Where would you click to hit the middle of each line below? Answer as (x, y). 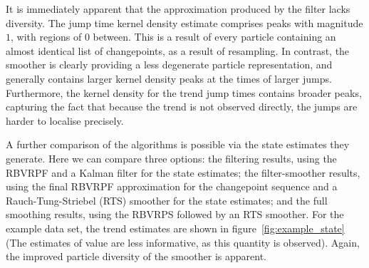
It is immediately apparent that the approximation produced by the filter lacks (178, 9)
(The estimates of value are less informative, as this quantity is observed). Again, (183, 242)
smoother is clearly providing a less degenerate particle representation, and (169, 65)
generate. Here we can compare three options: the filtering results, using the (171, 158)
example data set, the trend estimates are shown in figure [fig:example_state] (175, 228)
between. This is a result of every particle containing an (214, 37)
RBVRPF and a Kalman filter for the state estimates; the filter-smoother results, (183, 172)
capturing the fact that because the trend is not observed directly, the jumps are (182, 107)
